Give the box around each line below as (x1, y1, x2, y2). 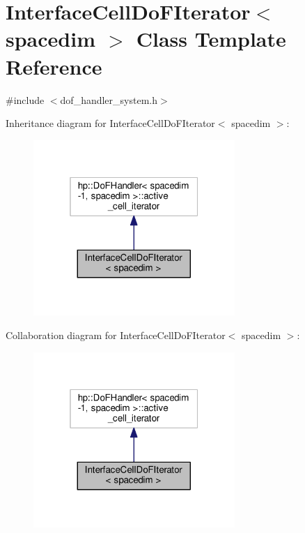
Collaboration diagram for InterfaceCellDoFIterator (6, 327, 226, 342)
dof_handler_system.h (60, 92, 158, 107)
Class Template (136, 24, 286, 53)
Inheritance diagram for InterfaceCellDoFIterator (6, 116, 215, 130)
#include (6, 92, 45, 107)
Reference (6, 52, 102, 80)
